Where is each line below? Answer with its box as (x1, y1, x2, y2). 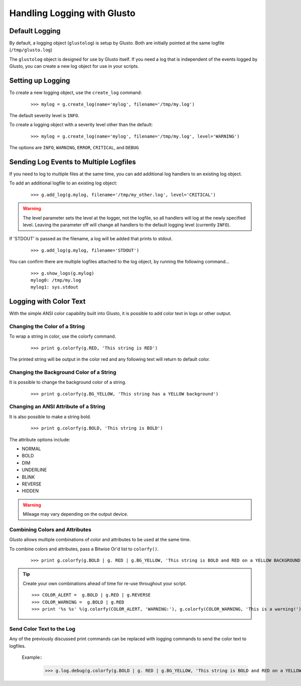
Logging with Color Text (9, 297, 86, 306)
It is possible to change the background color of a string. (9, 379, 126, 385)
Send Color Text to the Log (9, 625, 75, 632)
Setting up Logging (9, 76, 70, 85)
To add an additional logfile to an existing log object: (9, 180, 117, 186)
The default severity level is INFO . (9, 112, 80, 118)
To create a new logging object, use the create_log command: (9, 89, 142, 95)
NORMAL (22, 445, 41, 452)
